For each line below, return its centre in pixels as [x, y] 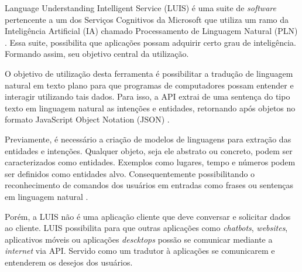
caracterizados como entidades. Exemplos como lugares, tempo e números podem [150, 162]
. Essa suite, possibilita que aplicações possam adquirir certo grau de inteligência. [150, 42]
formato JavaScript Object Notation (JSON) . [87, 119]
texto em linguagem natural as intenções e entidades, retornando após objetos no [150, 108]
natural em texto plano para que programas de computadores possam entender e [149, 85]
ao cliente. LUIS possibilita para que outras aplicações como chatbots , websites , [146, 228]
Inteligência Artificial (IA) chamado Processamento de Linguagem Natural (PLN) [151, 31]
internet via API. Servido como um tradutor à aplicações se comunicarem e [140, 251]
